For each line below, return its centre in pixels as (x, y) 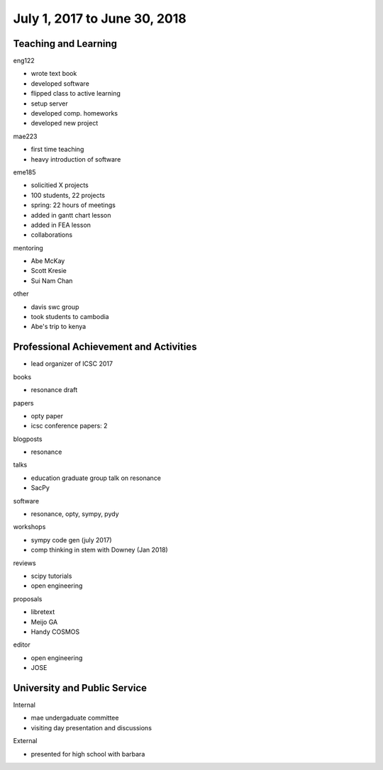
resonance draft (54, 390)
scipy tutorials (51, 576)
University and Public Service (80, 688)
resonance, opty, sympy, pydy (75, 514)
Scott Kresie (49, 271)
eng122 (24, 61)
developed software (60, 83)
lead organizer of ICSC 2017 (72, 364)
